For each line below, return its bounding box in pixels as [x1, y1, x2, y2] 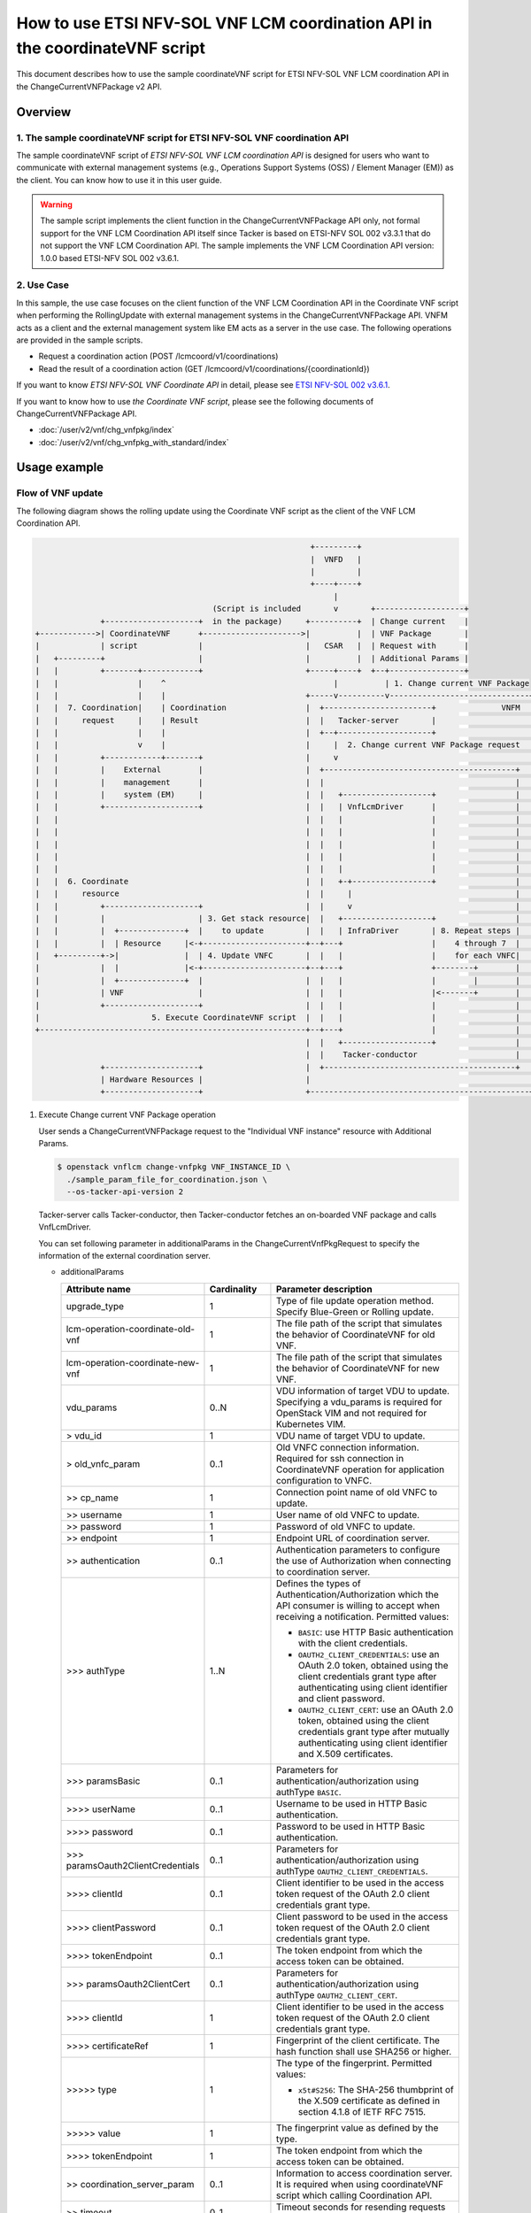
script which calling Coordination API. [275, 2189, 433, 2201]
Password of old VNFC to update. [275, 1520, 416, 1532]
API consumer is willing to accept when [275, 1599, 441, 1611]
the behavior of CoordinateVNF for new [275, 1361, 440, 1374]
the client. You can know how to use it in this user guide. [16, 174, 222, 185]
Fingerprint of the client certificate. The [275, 2034, 440, 2047]
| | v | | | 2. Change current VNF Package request [35, 740, 521, 750]
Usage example [16, 460, 104, 475]
